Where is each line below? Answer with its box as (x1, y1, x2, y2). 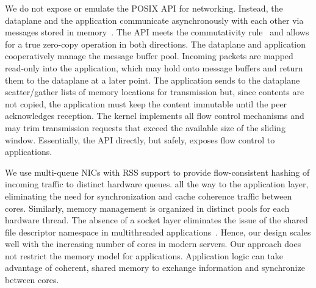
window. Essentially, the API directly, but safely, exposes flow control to (5, 133, 275, 146)
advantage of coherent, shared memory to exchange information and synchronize (5, 261, 305, 274)
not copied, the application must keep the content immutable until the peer (5, 97, 287, 110)
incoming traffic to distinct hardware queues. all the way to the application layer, (5, 178, 309, 190)
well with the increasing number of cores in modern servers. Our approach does (5, 237, 301, 250)
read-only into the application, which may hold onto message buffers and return (5, 61, 303, 74)
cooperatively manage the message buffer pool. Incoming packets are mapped (5, 49, 293, 62)
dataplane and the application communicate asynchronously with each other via (5, 13, 304, 26)
